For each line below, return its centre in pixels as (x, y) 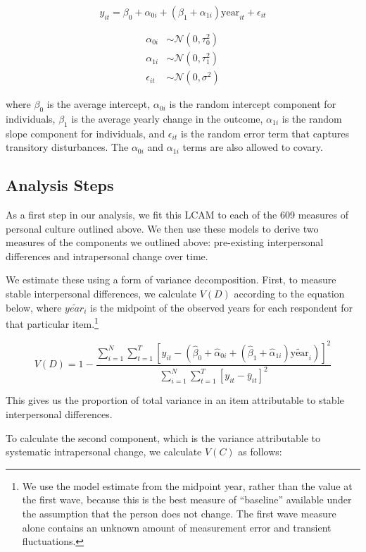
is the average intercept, (99, 104)
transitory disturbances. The (67, 147)
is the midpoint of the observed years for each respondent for (222, 307)
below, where (34, 307)
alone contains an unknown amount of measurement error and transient (177, 527)
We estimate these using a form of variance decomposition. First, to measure (171, 280)
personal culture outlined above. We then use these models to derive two (162, 228)
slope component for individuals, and (86, 133)
